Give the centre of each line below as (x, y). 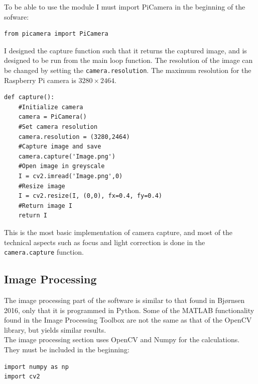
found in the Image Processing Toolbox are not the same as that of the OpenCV (128, 320)
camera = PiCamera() (52, 117)
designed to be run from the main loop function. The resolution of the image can (128, 60)
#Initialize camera (51, 107)
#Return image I (45, 206)
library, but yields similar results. (55, 329)
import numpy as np (36, 367)
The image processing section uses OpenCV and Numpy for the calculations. (122, 339)
